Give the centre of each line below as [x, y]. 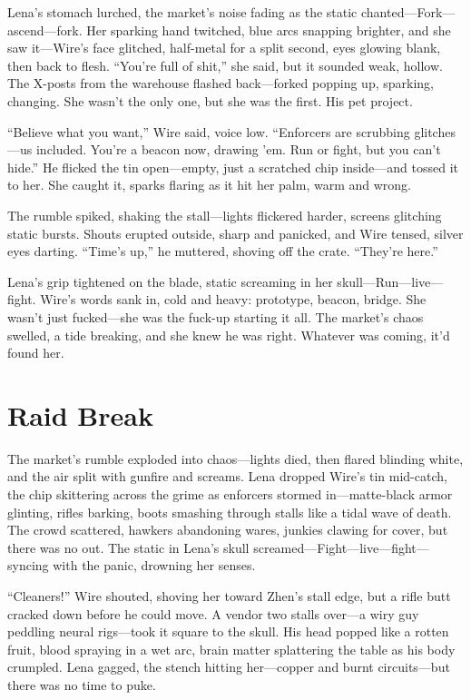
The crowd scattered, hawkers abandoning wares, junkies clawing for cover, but [228, 530]
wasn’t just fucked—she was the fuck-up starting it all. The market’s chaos [216, 316]
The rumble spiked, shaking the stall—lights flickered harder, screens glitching [225, 215]
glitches [435, 131]
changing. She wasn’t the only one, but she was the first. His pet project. [210, 100]
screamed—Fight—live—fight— [341, 547]
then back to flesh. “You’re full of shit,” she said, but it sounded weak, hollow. [225, 65]
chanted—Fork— [408, 12]
